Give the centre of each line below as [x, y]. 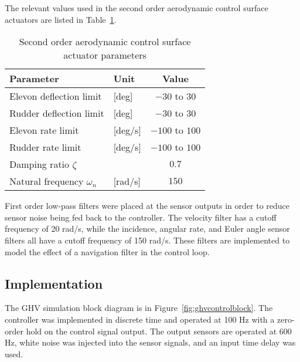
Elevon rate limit [44, 130]
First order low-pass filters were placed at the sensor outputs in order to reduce [147, 206]
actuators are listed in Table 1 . [61, 19]
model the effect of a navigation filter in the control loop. [107, 251]
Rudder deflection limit [57, 113]
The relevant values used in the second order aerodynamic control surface [137, 8]
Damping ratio [40, 164]
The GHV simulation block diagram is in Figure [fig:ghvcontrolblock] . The [139, 308]
